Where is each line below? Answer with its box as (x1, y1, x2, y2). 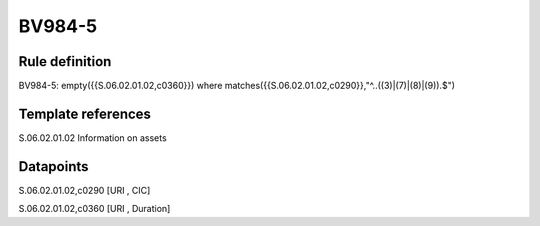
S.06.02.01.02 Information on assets (18, 131, 167, 144)
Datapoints (18, 158, 89, 175)
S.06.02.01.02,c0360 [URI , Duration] (18, 203, 171, 215)
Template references (18, 105, 152, 122)
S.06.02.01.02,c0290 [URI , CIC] (18, 184, 151, 196)
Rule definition (18, 53, 112, 70)
